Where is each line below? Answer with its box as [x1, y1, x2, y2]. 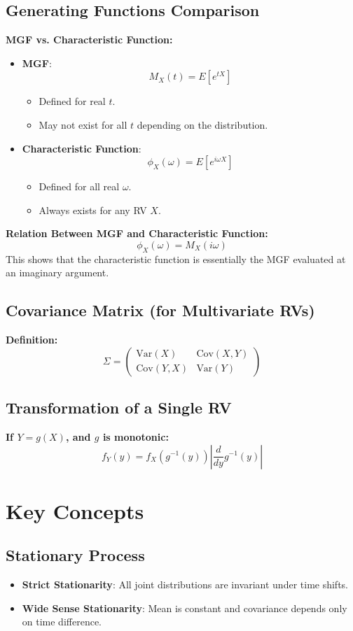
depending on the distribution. [137, 117, 268, 132]
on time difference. [22, 614, 102, 629]
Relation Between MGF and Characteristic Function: [6, 226, 268, 241]
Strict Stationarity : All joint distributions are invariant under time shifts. [22, 577, 348, 592]
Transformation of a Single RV [6, 397, 232, 418]
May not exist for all [39, 117, 127, 132]
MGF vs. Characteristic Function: [6, 32, 173, 47]
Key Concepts [6, 496, 144, 525]
